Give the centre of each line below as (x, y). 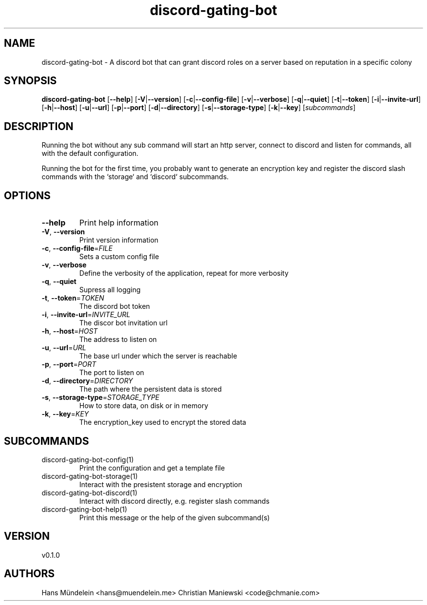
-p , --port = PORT (69, 364)
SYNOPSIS (30, 81)
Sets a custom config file (119, 257)
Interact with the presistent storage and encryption (161, 484)
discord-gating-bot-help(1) (84, 509)
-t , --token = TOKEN (73, 298)
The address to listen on (118, 340)
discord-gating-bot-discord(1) (89, 492)
